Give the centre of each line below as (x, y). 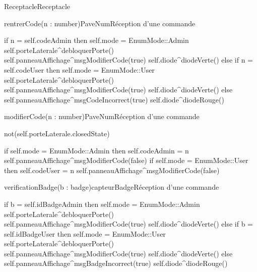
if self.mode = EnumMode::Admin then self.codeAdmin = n (97, 150)
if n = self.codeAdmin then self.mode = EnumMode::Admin (97, 40)
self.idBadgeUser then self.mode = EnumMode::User (85, 233)
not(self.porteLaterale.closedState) (57, 133)
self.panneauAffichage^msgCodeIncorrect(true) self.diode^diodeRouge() (114, 99)
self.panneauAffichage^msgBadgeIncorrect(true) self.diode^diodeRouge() (116, 263)
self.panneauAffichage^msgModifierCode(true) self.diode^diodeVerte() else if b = (128, 224)
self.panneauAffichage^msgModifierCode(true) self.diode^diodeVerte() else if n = (128, 60)
